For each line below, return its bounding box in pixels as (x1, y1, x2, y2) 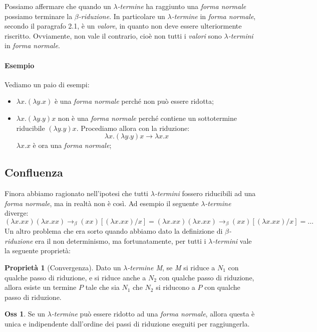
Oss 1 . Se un (5, 308, 46, 319)
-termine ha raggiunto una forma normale (117, 1, 246, 11)
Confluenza (5, 164, 63, 180)
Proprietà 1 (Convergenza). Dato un (5, 262, 121, 272)
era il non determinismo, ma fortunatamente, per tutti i (35, 235, 206, 246)
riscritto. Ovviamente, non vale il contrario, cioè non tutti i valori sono (5, 30, 222, 41)
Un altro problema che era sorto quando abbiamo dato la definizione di (5, 226, 223, 236)
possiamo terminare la (5, 11, 73, 21)
